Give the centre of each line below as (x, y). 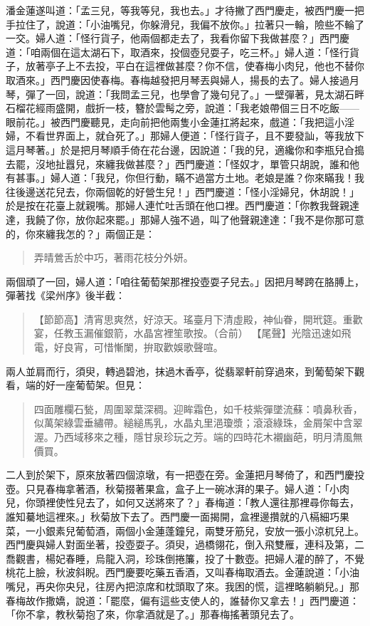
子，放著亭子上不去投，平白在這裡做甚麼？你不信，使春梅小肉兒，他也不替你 (185, 66)
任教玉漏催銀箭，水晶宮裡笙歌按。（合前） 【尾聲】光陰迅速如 (197, 333)
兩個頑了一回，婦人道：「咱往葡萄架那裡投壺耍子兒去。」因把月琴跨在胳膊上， (185, 281)
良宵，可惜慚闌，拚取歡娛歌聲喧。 (143, 347)
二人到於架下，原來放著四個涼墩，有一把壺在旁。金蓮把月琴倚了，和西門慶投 (185, 475)
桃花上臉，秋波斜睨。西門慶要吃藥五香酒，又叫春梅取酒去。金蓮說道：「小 (178, 572)
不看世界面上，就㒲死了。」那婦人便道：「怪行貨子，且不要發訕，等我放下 (195, 136)
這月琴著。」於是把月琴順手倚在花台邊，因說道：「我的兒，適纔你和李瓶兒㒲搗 (185, 149)
